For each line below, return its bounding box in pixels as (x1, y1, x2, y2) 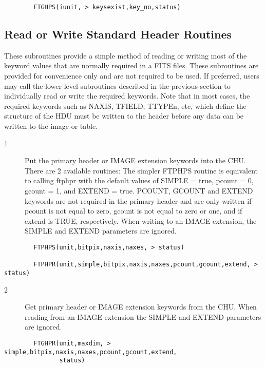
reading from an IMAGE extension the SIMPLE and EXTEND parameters (25, 311, 261, 322)
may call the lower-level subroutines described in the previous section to (4, 80, 231, 91)
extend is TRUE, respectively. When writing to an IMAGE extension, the (25, 215, 257, 226)
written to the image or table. (4, 121, 98, 131)
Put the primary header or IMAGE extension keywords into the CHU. (25, 155, 246, 166)
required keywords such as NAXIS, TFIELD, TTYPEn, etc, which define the (4, 100, 247, 111)
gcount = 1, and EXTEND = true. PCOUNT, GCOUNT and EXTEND (25, 185, 253, 196)
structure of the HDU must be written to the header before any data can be (4, 110, 244, 121)
